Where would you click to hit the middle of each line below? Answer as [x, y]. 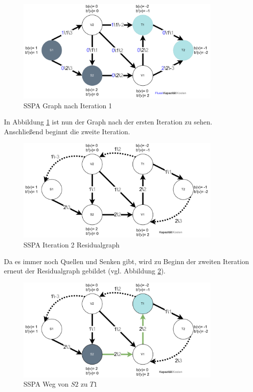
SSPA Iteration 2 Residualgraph [72, 245]
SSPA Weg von [46, 384]
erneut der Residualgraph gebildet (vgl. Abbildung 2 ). [85, 271]
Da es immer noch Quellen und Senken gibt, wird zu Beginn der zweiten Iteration [126, 261]
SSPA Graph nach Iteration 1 [68, 105]
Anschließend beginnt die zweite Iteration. [67, 131]
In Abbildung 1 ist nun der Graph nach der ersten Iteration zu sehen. [108, 122]
